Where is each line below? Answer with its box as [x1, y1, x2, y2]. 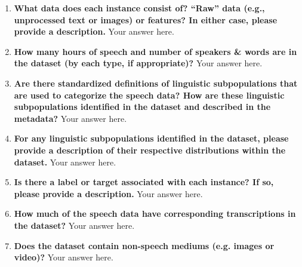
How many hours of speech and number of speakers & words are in [14, 45, 297, 57]
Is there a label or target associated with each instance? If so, [14, 176, 274, 188]
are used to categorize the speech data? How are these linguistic [14, 88, 285, 101]
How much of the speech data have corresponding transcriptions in [14, 207, 296, 220]
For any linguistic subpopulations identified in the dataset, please [14, 132, 289, 145]
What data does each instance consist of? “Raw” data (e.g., [14, 2, 265, 14]
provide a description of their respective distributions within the [14, 143, 286, 156]
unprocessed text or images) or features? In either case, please [14, 13, 278, 26]
